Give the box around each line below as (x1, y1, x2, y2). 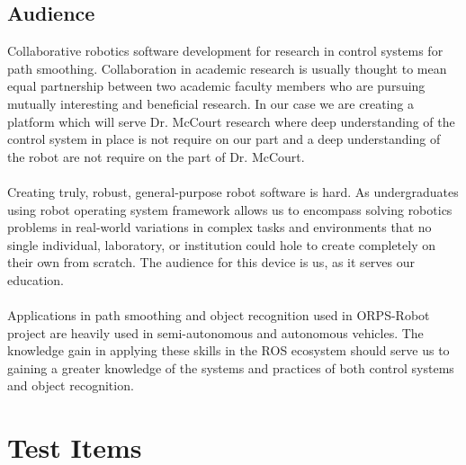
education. (7, 270, 65, 289)
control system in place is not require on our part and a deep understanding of (7, 130, 441, 148)
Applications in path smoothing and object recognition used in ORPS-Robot (7, 306, 430, 325)
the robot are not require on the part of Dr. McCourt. (7, 147, 305, 165)
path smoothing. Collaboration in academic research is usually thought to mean (7, 58, 447, 77)
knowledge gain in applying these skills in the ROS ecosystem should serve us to (7, 341, 450, 360)
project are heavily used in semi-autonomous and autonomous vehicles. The (7, 323, 424, 342)
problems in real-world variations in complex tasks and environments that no (7, 218, 432, 237)
